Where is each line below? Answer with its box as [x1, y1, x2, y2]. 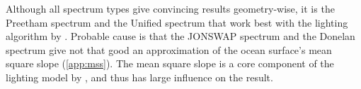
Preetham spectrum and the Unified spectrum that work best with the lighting [6, 15, 348, 29]
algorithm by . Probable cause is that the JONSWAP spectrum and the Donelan [6, 29, 355, 43]
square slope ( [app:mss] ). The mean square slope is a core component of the [6, 56, 334, 71]
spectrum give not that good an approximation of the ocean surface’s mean [6, 42, 332, 57]
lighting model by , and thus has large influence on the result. [6, 69, 273, 84]
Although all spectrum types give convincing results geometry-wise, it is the [6, 1, 335, 15]
